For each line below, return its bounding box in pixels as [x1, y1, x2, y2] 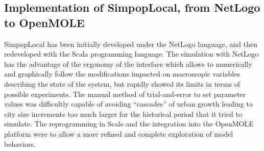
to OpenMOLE [4, 14, 85, 30]
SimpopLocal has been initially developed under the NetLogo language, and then [4, 38, 258, 49]
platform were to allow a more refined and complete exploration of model [4, 128, 233, 139]
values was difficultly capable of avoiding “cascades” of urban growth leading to [4, 98, 253, 109]
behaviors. [4, 138, 36, 149]
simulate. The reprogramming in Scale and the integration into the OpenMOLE [4, 118, 254, 129]
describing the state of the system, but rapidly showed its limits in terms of [4, 78, 240, 89]
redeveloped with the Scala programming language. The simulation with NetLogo [4, 48, 259, 59]
